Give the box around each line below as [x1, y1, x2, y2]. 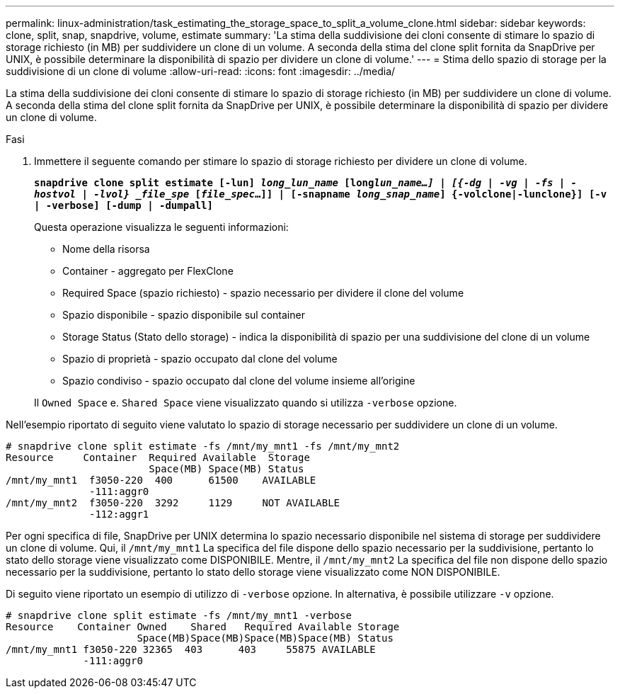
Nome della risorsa [62, 243, 150, 255]
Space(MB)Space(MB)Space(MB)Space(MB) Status [137, 632, 394, 644]
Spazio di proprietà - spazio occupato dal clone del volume [62, 353, 338, 365]
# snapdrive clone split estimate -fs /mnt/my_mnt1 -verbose [6, 610, 352, 621]
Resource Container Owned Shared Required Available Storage [6, 621, 400, 632]
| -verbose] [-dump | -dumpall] [34, 200, 213, 211]
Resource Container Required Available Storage [6, 452, 310, 463]
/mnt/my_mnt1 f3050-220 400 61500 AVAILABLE [6, 474, 316, 486]
